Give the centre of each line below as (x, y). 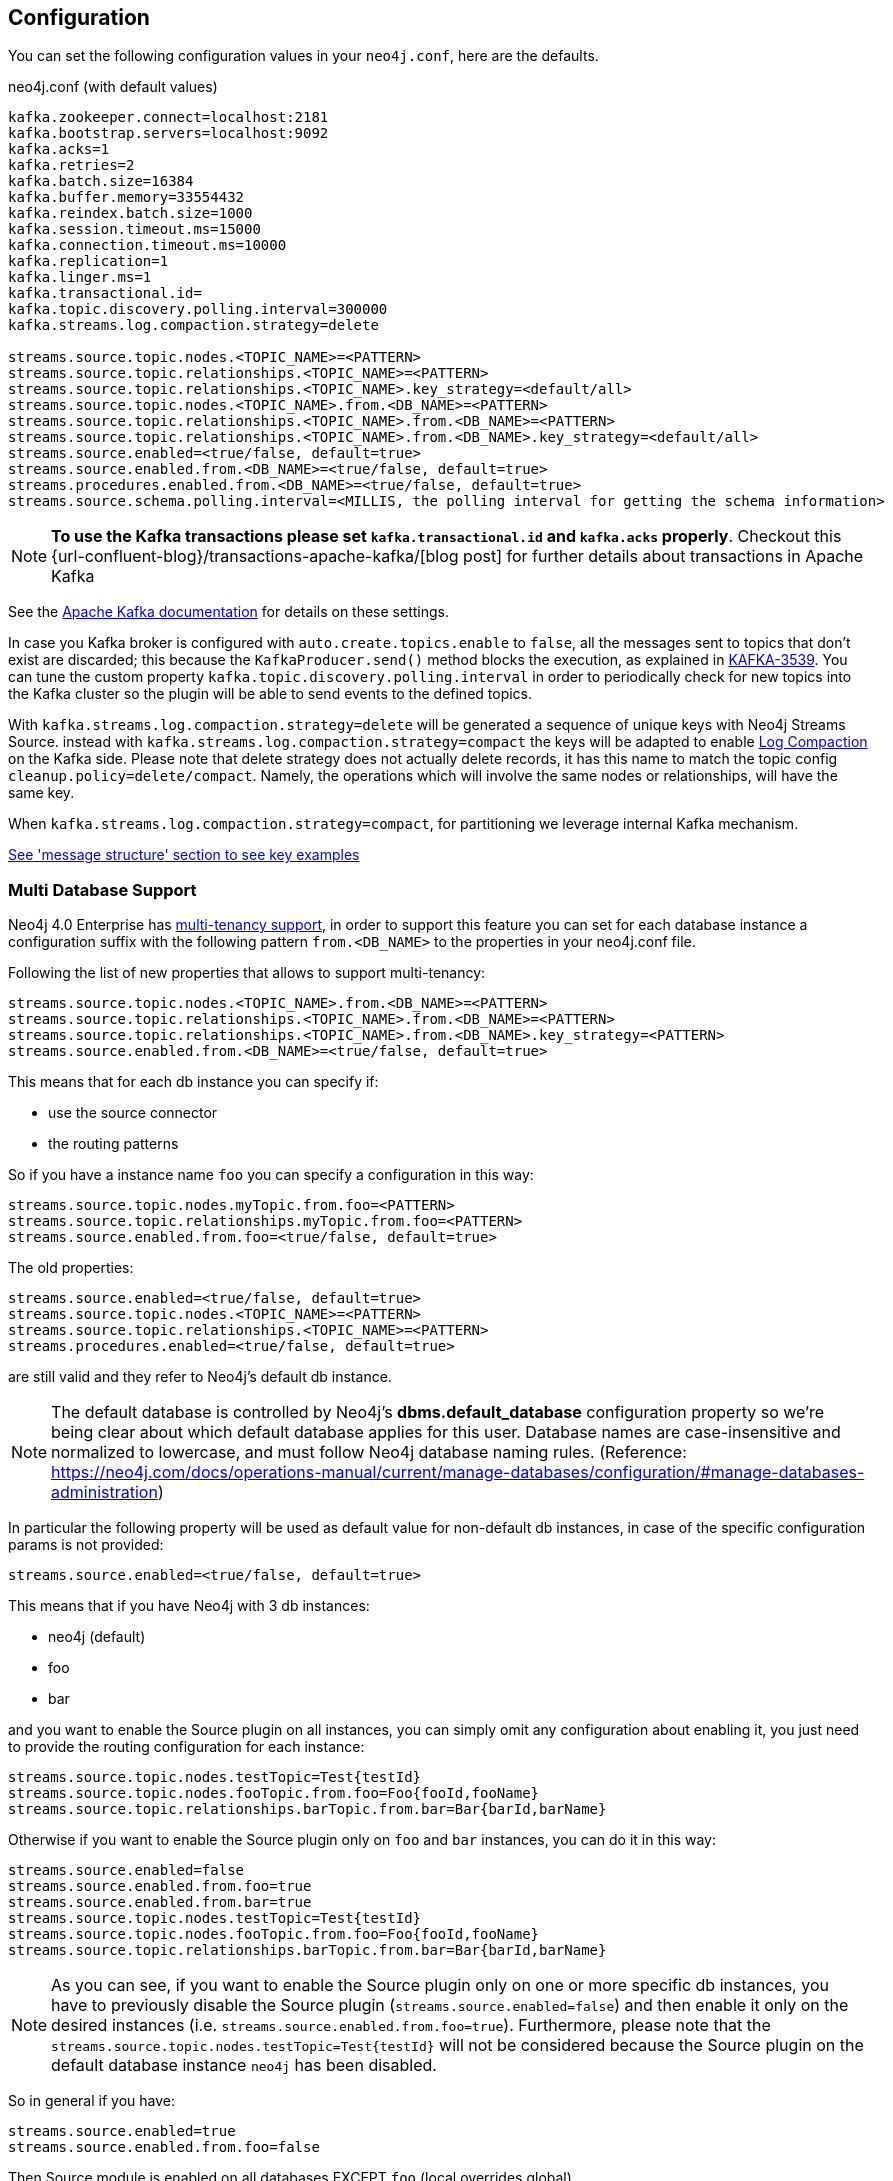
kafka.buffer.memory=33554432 (126, 197)
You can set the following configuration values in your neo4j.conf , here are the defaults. (303, 56)
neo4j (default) (97, 1637)
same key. (41, 793)
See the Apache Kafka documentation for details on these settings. (228, 612)
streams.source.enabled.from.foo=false (164, 2147)
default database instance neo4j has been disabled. (244, 2065)
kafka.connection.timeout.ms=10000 (147, 245)
